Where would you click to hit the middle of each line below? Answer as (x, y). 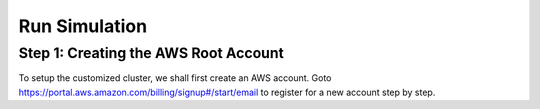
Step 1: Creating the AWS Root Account (151, 53)
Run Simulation (83, 26)
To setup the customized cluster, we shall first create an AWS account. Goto (175, 78)
